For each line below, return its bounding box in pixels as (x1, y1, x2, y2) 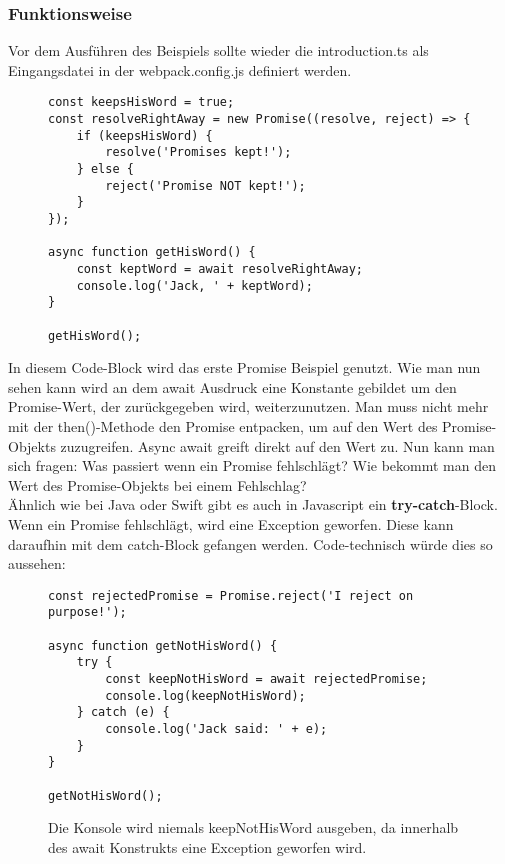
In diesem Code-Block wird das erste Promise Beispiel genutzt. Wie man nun (8, 357, 481, 378)
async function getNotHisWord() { (48, 638, 278, 653)
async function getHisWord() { (48, 245, 256, 260)
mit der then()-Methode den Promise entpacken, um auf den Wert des (8, 416, 438, 437)
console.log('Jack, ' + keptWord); (76, 278, 313, 293)
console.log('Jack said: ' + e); (105, 722, 328, 737)
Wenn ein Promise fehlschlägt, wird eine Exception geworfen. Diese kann (8, 514, 454, 534)
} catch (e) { (76, 705, 170, 720)
